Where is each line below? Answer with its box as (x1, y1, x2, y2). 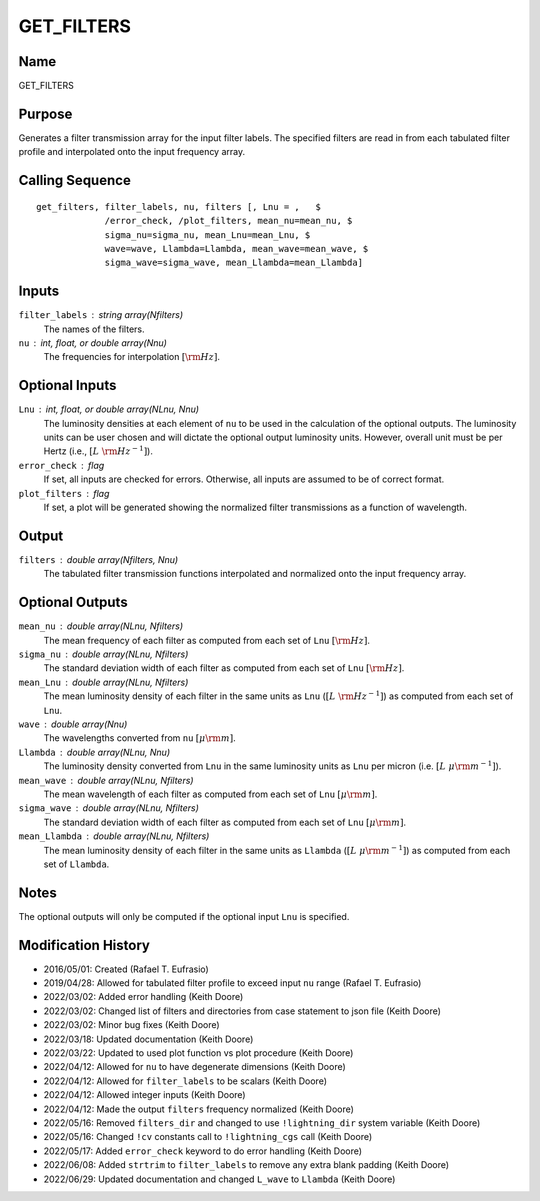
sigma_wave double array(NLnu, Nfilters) (18, 802, 200, 814)
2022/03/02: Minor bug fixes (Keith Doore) (43, 1019, 220, 1031)
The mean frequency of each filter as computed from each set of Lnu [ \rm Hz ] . (43, 634, 370, 646)
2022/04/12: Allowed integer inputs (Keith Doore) (43, 1089, 246, 1101)
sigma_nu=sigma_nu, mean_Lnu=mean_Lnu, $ (104, 229, 311, 240)
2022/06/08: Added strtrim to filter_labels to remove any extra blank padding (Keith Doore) (43, 1159, 450, 1171)
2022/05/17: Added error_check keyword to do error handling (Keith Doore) (43, 1145, 363, 1157)
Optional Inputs (18, 377, 117, 394)
